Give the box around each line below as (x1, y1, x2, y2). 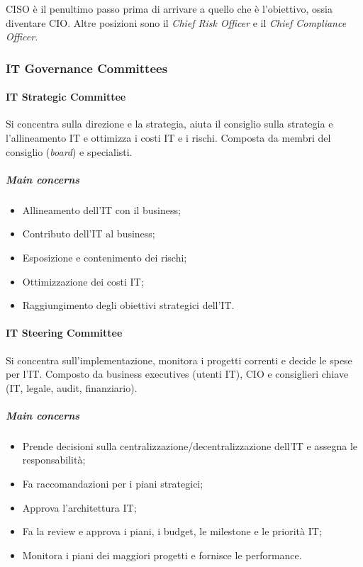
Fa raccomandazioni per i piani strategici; (22, 476, 203, 491)
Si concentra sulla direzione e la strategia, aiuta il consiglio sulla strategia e (6, 116, 333, 131)
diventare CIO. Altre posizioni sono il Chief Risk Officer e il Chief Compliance (6, 15, 347, 30)
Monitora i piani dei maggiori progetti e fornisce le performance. (22, 547, 302, 562)
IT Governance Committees (6, 59, 168, 77)
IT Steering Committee (6, 325, 123, 340)
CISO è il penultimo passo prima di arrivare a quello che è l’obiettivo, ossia (6, 1, 333, 16)
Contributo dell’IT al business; (22, 226, 155, 241)
